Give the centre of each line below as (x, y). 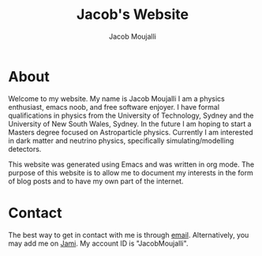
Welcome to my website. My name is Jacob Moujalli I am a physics (116, 98)
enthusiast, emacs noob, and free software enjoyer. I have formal (114, 107)
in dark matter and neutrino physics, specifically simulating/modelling (121, 141)
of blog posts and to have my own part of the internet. (96, 181)
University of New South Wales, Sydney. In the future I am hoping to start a (130, 123)
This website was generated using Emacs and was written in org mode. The (131, 164)
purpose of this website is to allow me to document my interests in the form (131, 172)
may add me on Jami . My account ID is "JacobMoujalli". (98, 243)
